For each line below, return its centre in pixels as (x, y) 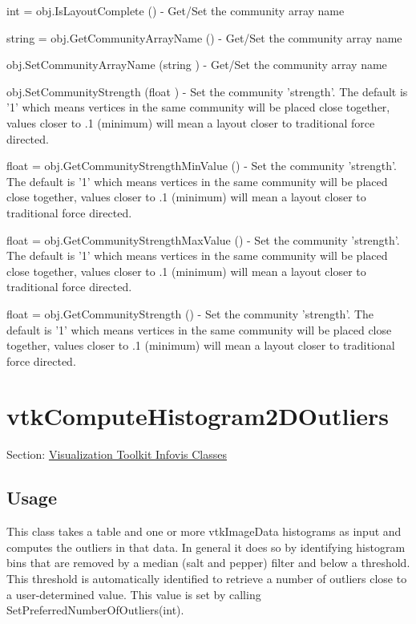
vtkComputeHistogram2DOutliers (198, 416)
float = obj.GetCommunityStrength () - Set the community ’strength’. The (190, 313)
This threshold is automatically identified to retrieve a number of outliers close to (207, 578)
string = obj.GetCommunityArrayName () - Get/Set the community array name (204, 37)
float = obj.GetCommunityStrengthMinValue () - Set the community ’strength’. (202, 166)
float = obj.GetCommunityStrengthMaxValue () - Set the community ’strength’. (203, 239)
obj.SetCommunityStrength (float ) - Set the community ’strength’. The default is (207, 91)
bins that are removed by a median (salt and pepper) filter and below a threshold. (208, 563)
